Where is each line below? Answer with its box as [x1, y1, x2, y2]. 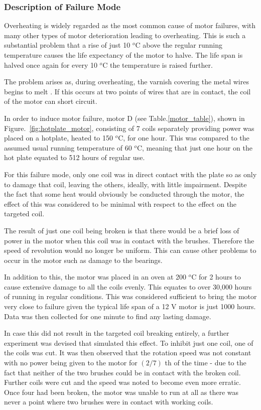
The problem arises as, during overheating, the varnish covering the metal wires [4, 76, 249, 87]
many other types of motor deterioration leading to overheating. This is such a [4, 30, 246, 40]
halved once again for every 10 [4, 59, 97, 70]
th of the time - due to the [165, 357, 246, 368]
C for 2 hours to [191, 271, 241, 282]
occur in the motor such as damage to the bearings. [4, 254, 163, 265]
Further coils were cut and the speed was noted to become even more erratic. [4, 377, 241, 387]
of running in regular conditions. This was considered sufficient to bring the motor [4, 291, 257, 302]
